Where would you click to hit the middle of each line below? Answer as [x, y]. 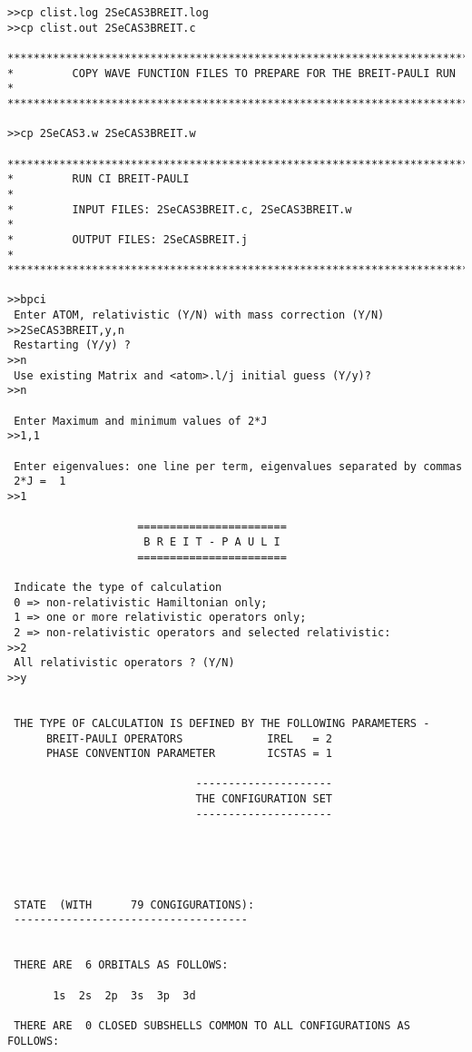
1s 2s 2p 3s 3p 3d [124, 995]
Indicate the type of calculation [118, 587]
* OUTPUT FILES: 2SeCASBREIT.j [128, 239]
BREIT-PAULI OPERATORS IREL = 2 [189, 738]
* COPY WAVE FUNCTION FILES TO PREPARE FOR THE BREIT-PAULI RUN [231, 73]
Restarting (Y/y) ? [73, 345]
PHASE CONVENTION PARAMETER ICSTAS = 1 [189, 754]
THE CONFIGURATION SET [264, 799]
